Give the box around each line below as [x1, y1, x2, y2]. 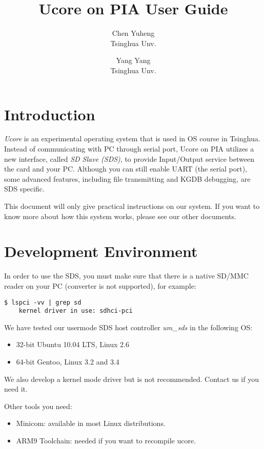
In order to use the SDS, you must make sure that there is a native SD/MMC [4, 270, 249, 281]
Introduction [4, 103, 95, 124]
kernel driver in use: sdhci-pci [18, 307, 133, 315]
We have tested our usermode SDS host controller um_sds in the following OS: [4, 322, 253, 332]
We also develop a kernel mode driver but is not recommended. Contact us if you [4, 373, 259, 384]
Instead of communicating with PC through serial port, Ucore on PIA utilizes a [4, 143, 254, 154]
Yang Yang [116, 55, 151, 66]
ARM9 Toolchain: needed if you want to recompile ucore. [16, 435, 196, 445]
